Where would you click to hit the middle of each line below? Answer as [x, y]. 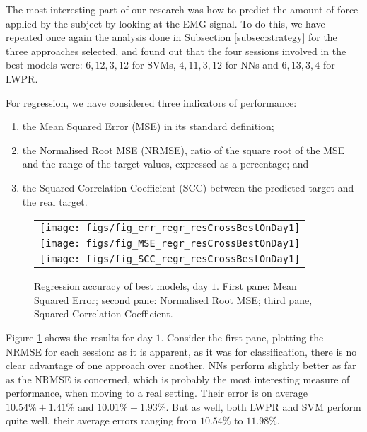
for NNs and [252, 65]
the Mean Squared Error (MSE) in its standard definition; [148, 126]
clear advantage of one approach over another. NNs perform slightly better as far [181, 365]
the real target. [55, 201]
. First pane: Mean [257, 286]
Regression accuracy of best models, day [121, 286]
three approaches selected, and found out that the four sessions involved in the [176, 51]
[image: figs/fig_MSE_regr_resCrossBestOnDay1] [170, 244]
